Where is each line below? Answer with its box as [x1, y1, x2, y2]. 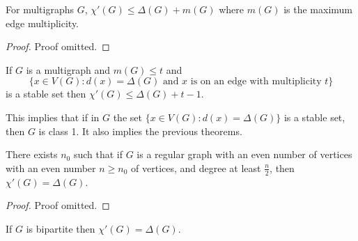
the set [113, 109, 142, 124]
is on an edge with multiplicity [190, 77, 322, 87]
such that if [73, 147, 123, 162]
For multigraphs [6, 2, 74, 16]
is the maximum [283, 2, 352, 16]
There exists [6, 147, 58, 162]
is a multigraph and [26, 62, 110, 77]
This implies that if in [6, 109, 100, 124]
